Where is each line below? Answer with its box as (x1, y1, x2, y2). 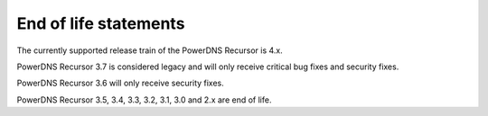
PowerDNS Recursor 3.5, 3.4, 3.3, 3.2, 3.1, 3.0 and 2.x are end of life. (16, 94, 272, 105)
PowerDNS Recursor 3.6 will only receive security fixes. (16, 77, 225, 89)
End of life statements (16, 13, 185, 33)
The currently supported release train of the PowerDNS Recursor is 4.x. (16, 45, 284, 56)
